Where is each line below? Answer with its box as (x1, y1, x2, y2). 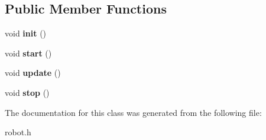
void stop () (5, 86, 50, 98)
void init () (5, 27, 47, 39)
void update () (5, 66, 61, 79)
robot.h (5, 126, 31, 138)
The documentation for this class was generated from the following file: (5, 106, 262, 118)
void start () (5, 46, 52, 59)
